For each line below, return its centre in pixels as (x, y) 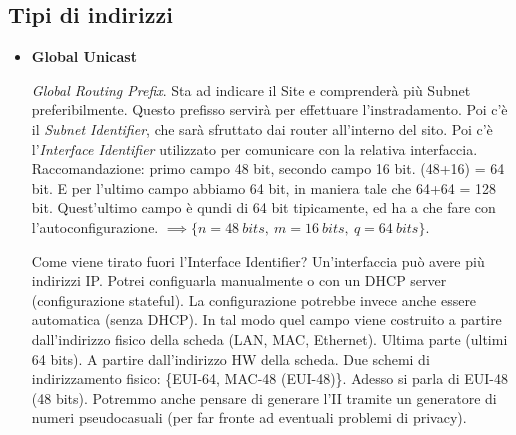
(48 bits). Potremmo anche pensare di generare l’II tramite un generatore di (264, 397)
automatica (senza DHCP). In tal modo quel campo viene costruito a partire (266, 319)
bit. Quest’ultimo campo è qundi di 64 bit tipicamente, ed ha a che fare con (263, 207)
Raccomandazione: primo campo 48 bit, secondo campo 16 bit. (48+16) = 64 (268, 168)
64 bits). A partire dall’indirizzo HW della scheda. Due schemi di (230, 358)
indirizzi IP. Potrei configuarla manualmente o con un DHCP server (239, 280)
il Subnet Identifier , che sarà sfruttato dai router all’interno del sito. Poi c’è (262, 128)
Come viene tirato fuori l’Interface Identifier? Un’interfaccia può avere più (258, 260)
